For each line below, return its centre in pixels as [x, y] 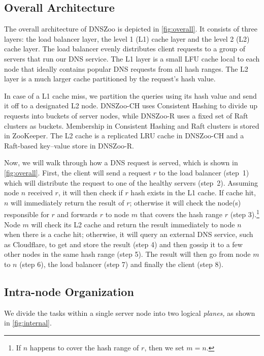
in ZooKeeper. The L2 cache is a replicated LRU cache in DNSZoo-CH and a [124, 136]
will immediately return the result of [68, 202]
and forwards [77, 214]
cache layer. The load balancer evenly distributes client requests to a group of [125, 49]
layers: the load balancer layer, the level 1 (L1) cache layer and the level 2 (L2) [127, 38]
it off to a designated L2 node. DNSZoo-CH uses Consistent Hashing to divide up [131, 106]
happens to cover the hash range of [84, 347]
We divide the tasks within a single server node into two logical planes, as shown [130, 313]
